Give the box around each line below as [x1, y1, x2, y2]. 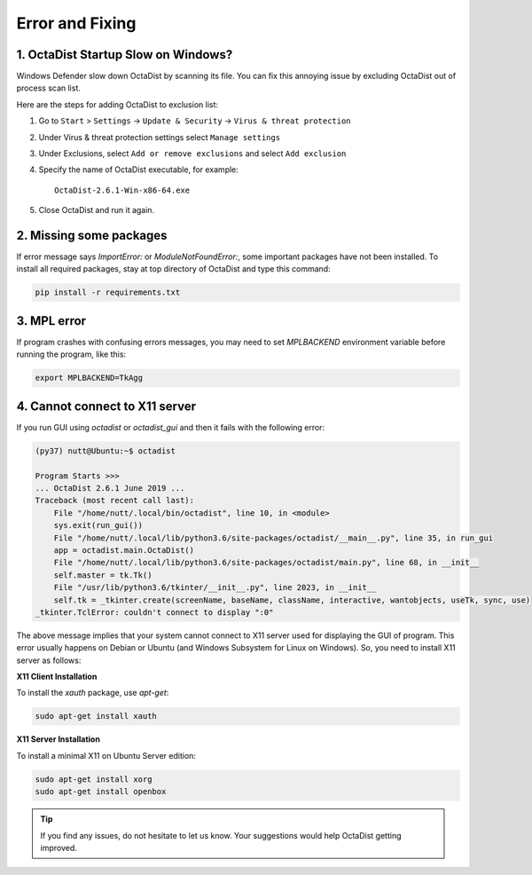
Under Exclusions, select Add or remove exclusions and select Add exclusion [38, 148, 347, 159]
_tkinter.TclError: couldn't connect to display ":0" [35, 607, 274, 617]
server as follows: [16, 655, 82, 666]
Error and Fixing [16, 13, 137, 33]
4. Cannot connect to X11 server [16, 398, 197, 414]
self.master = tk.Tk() [53, 570, 153, 580]
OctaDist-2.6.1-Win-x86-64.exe [54, 185, 191, 195]
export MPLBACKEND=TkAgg [35, 373, 144, 383]
